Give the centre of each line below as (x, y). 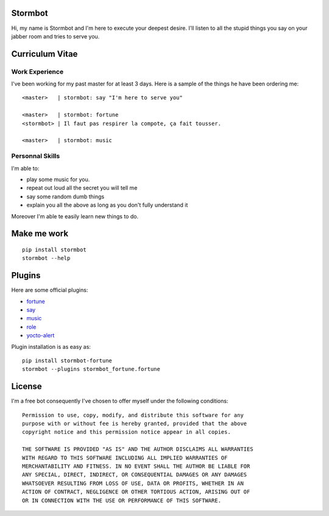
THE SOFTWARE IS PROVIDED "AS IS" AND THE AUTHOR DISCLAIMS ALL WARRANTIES (138, 449)
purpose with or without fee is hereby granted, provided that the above (135, 424)
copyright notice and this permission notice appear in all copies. (126, 432)
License (27, 386)
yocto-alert (41, 335)
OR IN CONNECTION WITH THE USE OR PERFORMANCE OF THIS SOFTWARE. (122, 500)
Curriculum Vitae (44, 54)
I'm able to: (25, 168)
